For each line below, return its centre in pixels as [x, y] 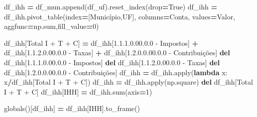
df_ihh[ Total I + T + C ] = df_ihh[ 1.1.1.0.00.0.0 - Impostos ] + [101, 43]
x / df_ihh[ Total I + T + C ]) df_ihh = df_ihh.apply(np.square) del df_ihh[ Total [128, 82]
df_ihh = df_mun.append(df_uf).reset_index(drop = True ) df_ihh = [111, 6]
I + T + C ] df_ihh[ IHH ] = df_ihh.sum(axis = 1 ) [78, 91]
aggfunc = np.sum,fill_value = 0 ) [52, 26]
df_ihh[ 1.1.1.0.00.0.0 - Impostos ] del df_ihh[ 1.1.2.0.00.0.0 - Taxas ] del [112, 62]
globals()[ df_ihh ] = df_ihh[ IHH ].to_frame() [72, 108]
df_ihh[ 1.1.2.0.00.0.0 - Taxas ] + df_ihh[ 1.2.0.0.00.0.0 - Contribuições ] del [117, 53]
